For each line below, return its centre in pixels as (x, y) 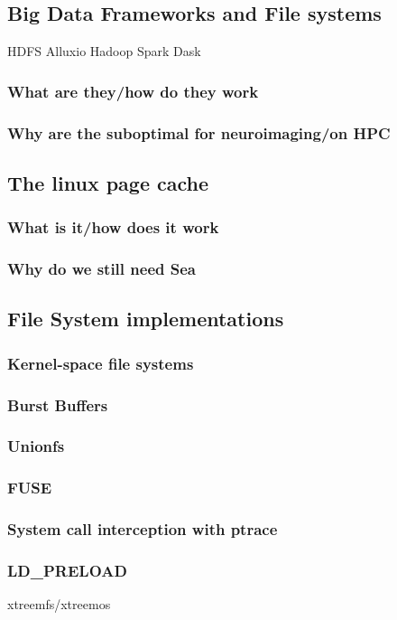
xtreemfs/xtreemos (59, 604)
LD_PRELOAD (67, 570)
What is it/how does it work (113, 227)
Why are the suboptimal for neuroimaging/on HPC (199, 132)
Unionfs (36, 446)
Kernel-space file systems (101, 363)
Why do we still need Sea (102, 269)
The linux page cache (108, 182)
